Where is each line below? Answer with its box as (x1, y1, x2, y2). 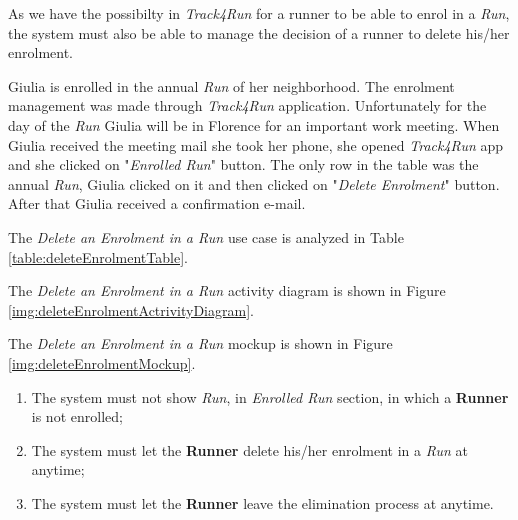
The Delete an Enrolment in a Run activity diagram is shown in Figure (8, 280, 446, 301)
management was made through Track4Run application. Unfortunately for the (8, 95, 487, 116)
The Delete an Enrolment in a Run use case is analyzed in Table (8, 226, 404, 247)
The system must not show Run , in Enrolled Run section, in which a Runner (31, 386, 509, 407)
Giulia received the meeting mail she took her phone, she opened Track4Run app (8, 134, 504, 155)
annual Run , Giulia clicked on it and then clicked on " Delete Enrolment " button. (8, 173, 500, 194)
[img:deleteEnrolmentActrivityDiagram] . (8, 299, 254, 320)
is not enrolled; (31, 406, 123, 427)
